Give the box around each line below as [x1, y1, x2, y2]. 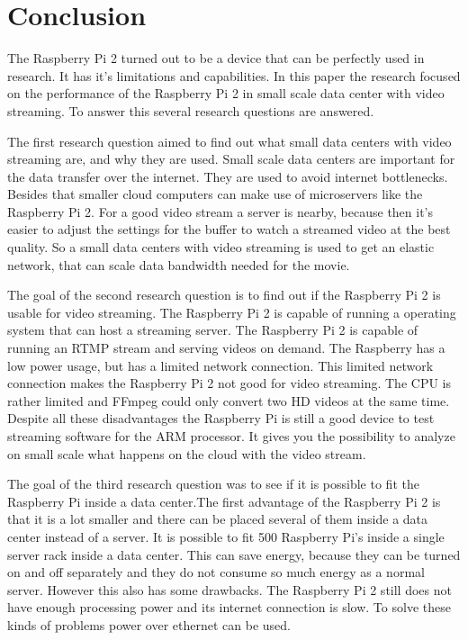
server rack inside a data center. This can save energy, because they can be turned [7, 545, 461, 563]
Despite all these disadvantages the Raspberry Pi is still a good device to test [7, 409, 435, 428]
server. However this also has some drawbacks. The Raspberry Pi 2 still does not [7, 580, 452, 599]
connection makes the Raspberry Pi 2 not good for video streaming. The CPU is [7, 374, 451, 392]
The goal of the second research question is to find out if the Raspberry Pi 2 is [7, 285, 441, 304]
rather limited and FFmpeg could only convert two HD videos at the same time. [7, 391, 450, 410]
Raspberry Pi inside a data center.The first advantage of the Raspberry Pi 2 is [7, 491, 441, 510]
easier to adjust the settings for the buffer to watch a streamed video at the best [7, 220, 451, 239]
